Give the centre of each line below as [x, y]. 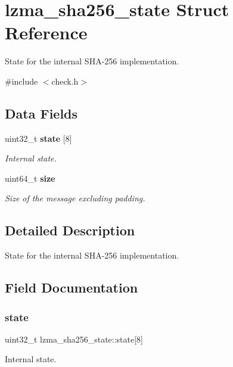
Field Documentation [72, 287]
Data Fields [41, 113]
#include [21, 81]
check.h [65, 81]
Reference [46, 32]
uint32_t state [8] [38, 138]
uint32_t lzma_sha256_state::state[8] [74, 339]
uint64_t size [30, 178]
